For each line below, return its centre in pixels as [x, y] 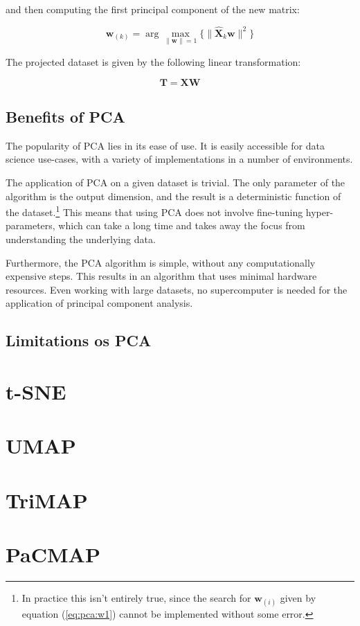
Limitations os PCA [79, 340]
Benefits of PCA [65, 117]
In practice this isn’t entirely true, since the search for [136, 598]
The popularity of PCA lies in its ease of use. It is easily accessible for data [165, 145]
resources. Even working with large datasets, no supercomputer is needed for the [177, 289]
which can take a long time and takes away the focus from [182, 225]
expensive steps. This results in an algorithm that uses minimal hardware [161, 276]
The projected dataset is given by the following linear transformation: [153, 62]
